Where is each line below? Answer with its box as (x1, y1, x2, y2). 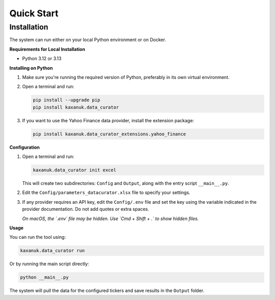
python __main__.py (20, 275, 69, 280)
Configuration (9, 144, 40, 150)
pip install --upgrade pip (33, 97, 100, 103)
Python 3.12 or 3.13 (22, 56, 62, 62)
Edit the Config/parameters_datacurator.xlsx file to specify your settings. (22, 189, 190, 196)
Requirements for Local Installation (9, 46, 86, 52)
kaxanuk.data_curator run (20, 248, 85, 254)
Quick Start (9, 8, 59, 19)
